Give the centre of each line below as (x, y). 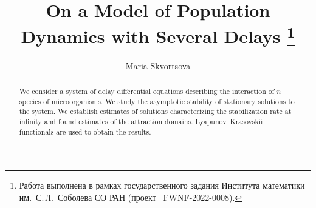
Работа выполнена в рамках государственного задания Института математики (162, 185)
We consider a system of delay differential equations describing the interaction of (147, 91)
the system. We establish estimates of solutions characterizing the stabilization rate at (155, 111)
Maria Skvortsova (158, 65)
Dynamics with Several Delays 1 (158, 35)
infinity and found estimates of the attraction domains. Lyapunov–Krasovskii (141, 121)
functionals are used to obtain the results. (85, 131)
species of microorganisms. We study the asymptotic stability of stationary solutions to (157, 101)
